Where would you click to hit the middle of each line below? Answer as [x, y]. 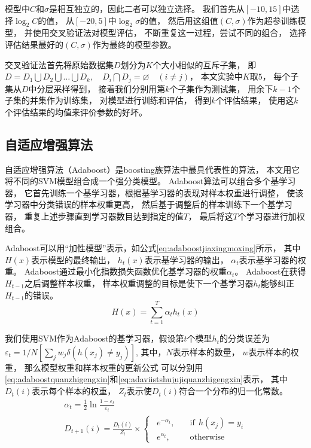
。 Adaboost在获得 [270, 271]
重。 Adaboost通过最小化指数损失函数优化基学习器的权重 [116, 271]
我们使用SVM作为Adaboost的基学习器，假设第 [94, 338]
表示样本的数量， [206, 351]
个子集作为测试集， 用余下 [221, 88]
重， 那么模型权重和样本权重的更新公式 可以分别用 [104, 367]
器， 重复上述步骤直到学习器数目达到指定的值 [94, 216]
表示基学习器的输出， [186, 259]
